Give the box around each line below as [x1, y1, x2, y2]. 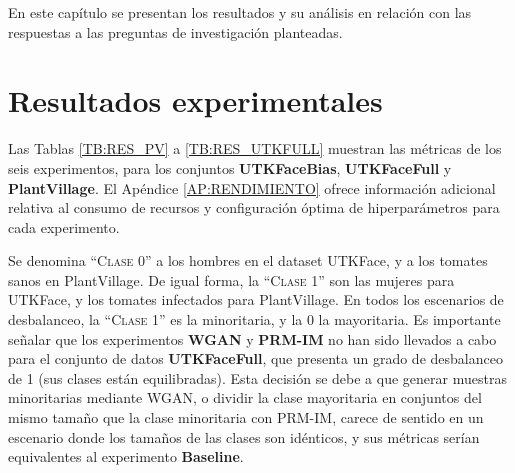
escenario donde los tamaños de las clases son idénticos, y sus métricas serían [8, 426, 480, 447]
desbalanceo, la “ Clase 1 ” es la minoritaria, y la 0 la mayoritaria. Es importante [8, 309, 501, 330]
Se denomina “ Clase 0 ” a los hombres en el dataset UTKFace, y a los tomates [8, 250, 488, 271]
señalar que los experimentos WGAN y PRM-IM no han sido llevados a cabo [8, 328, 497, 349]
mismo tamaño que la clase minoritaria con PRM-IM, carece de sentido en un [8, 407, 484, 428]
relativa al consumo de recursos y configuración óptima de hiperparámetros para [8, 197, 500, 218]
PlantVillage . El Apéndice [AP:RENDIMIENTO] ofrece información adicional [8, 177, 496, 198]
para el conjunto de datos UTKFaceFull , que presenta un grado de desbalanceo [8, 348, 503, 369]
